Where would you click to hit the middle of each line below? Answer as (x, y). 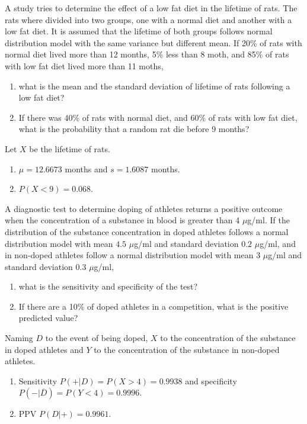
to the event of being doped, (97, 338)
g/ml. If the (268, 220)
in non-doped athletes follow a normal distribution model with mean (129, 255)
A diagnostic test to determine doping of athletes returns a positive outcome (144, 208)
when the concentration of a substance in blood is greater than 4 (122, 220)
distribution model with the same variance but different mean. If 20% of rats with (153, 42)
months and (86, 168)
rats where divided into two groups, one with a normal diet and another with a (148, 19)
